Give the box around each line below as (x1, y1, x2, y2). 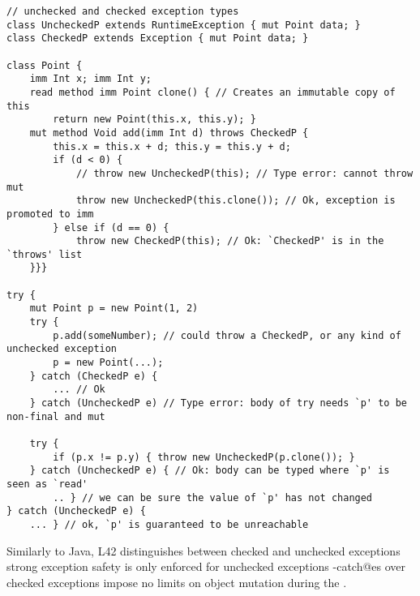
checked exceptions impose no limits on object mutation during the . (6, 573, 347, 590)
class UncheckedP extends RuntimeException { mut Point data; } (6, 19, 361, 31)
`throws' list (6, 248, 83, 260)
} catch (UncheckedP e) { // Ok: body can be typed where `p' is (29, 465, 390, 477)
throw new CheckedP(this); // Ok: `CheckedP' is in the (75, 235, 384, 247)
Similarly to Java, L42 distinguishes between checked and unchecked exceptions (6, 542, 401, 559)
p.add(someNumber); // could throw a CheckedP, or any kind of (53, 329, 401, 341)
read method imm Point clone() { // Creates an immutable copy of (29, 86, 396, 98)
